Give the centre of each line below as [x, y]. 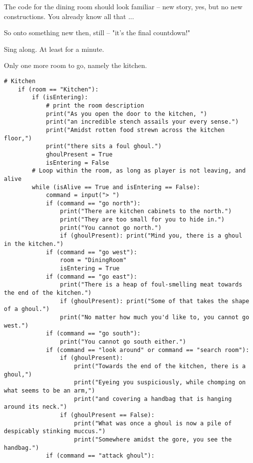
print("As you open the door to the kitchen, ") [126, 114]
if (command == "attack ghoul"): [100, 456]
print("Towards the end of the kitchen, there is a [160, 366]
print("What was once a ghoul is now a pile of [153, 423]
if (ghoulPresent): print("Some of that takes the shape [155, 301]
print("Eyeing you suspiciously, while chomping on [160, 383]
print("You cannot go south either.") [123, 342]
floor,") [18, 138]
